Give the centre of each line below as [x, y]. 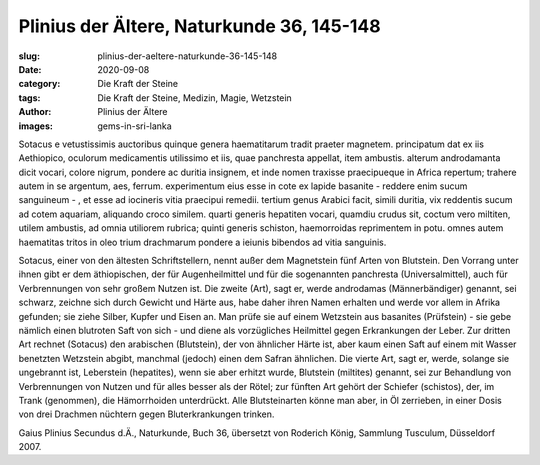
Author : [35, 112]
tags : [29, 97]
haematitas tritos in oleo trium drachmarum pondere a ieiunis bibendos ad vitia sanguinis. [202, 242]
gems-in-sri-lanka [134, 126]
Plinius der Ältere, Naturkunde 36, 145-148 [200, 26]
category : [39, 84]
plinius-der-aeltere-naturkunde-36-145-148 [187, 56]
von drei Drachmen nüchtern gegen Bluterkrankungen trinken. [146, 414]
